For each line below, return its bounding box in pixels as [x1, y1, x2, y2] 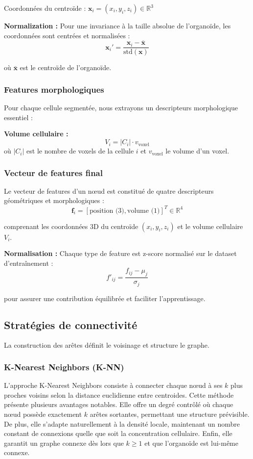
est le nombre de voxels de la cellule [26, 146, 134, 156]
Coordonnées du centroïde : [4, 3, 86, 13]
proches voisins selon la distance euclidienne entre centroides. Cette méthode [4, 389, 234, 400]
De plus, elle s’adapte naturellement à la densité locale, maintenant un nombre [4, 418, 240, 429]
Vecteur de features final [4, 166, 103, 178]
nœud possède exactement [4, 409, 82, 419]
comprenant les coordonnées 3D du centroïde [4, 221, 138, 231]
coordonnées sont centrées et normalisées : [4, 30, 130, 40]
